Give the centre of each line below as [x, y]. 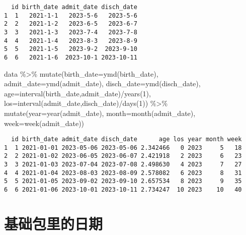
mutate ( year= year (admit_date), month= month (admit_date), [100, 113]
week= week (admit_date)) [44, 123]
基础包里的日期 [54, 223]
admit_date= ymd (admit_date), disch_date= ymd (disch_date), [102, 83]
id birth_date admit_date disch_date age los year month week [127, 139]
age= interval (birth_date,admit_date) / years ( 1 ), [77, 93]
